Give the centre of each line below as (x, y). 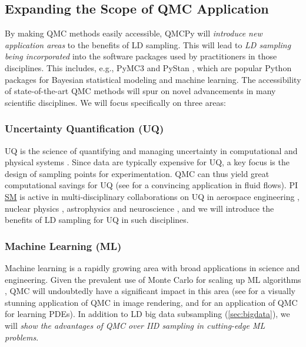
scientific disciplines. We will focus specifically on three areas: (115, 102)
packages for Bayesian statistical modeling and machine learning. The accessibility (153, 79)
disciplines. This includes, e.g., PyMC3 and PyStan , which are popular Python (148, 67)
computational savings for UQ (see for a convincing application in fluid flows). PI (152, 185)
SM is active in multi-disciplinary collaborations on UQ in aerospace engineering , (152, 196)
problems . (22, 337)
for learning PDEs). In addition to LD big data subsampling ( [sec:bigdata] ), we (147, 314)
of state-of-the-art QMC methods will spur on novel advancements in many (140, 91)
